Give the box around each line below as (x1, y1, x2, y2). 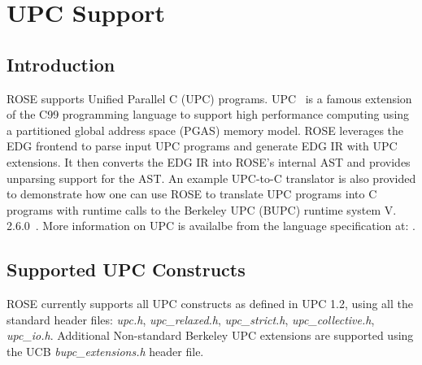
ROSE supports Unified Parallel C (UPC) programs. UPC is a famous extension (7, 89, 412, 106)
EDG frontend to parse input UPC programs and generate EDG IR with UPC (7, 137, 398, 154)
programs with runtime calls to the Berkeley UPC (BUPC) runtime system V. (7, 201, 397, 218)
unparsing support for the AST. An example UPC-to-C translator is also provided (7, 169, 416, 186)
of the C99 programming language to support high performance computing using (7, 106, 410, 123)
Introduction (7, 51, 115, 76)
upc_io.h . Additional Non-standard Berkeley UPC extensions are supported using (7, 327, 414, 344)
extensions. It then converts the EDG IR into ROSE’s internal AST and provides (7, 153, 411, 170)
